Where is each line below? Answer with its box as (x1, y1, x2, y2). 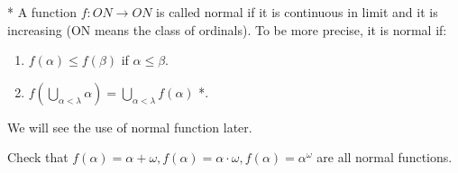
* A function (7, 3, 78, 21)
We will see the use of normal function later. (7, 117, 252, 136)
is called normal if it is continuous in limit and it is (156, 3, 438, 21)
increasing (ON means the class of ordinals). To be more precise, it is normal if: (7, 20, 447, 39)
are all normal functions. (316, 148, 453, 167)
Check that (7, 148, 69, 167)
